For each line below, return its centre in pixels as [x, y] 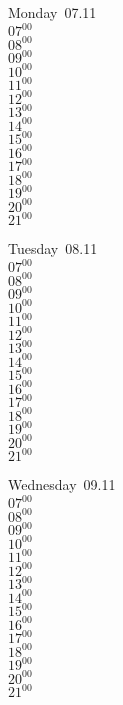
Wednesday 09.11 [62, 484]
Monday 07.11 [52, 12]
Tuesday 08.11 [53, 248]
